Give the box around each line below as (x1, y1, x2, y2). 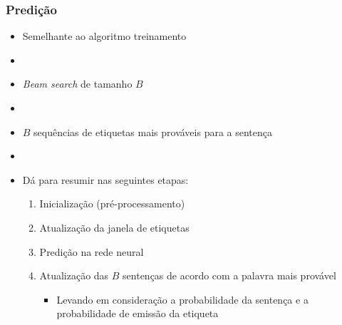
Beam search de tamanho (22, 76, 133, 91)
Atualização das (39, 268, 109, 283)
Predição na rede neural (39, 244, 144, 259)
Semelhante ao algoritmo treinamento (22, 29, 187, 43)
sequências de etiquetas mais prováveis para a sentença (33, 124, 273, 139)
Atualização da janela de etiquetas (39, 220, 190, 234)
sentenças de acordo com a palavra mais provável (123, 268, 336, 283)
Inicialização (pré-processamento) (39, 196, 185, 211)
